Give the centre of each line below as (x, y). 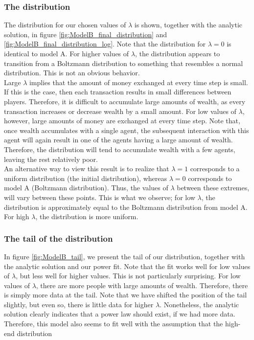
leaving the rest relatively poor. (51, 159)
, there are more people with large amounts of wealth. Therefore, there (142, 285)
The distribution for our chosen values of (65, 25)
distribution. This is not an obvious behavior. (72, 73)
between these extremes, (213, 188)
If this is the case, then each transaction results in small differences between (118, 92)
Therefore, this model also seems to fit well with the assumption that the (114, 324)
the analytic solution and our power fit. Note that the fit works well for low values (127, 266)
